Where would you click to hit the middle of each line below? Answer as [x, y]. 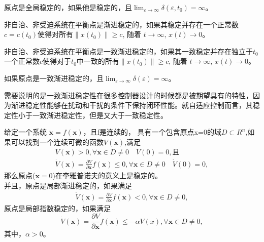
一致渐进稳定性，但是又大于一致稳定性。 [100, 115]
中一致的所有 [98, 61]
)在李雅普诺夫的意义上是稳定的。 [107, 175]
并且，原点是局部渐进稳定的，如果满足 [68, 185]
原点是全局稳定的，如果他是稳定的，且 [68, 7]
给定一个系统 [25, 132]
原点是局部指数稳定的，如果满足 [57, 208]
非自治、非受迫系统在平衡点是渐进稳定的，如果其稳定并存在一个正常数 [121, 24]
